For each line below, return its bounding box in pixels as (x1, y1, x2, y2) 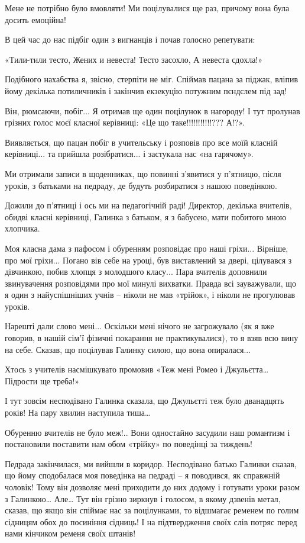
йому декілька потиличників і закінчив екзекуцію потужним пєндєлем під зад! (5, 84, 287, 97)
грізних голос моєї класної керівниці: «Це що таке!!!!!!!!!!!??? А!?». (5, 116, 245, 128)
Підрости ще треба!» (5, 374, 80, 387)
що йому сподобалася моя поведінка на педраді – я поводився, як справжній (5, 469, 280, 481)
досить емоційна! (5, 13, 66, 25)
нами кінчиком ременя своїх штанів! (5, 527, 136, 539)
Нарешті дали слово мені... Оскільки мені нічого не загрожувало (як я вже (5, 320, 274, 332)
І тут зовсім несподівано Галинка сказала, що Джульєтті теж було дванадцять (5, 394, 284, 407)
